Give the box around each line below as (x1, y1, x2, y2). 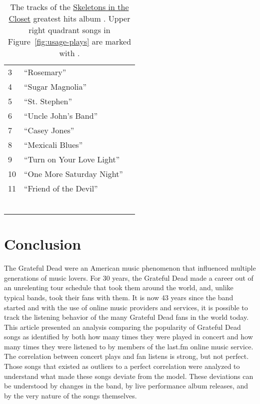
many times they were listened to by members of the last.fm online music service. (4, 341, 253, 351)
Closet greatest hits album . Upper (8, 13, 130, 24)
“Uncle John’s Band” (24, 110, 98, 121)
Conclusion (4, 234, 81, 254)
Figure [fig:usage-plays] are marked (7, 36, 131, 47)
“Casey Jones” (24, 124, 74, 136)
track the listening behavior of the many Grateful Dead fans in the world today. (4, 312, 249, 322)
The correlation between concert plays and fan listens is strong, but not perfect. (4, 351, 249, 361)
